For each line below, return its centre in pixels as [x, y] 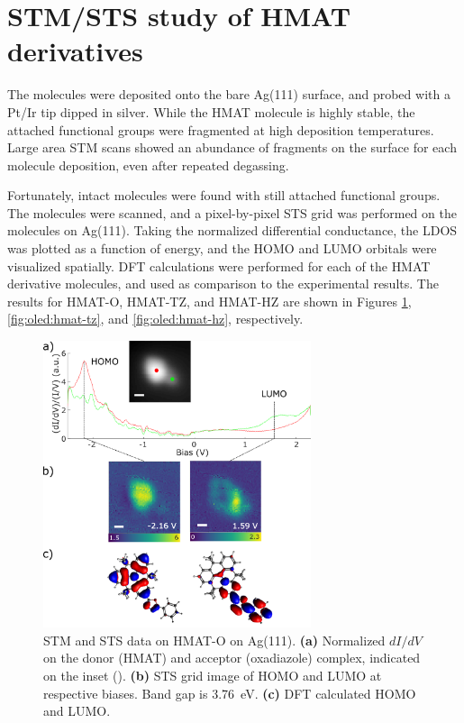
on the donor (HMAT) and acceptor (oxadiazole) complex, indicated [232, 658]
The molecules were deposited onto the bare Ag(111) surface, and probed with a [229, 94]
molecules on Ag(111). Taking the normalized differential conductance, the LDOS [232, 230]
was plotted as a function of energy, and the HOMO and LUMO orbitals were [222, 248]
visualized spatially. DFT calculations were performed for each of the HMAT [219, 265]
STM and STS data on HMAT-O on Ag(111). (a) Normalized [214, 640]
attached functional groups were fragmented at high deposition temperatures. [221, 129]
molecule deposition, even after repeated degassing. [148, 165]
